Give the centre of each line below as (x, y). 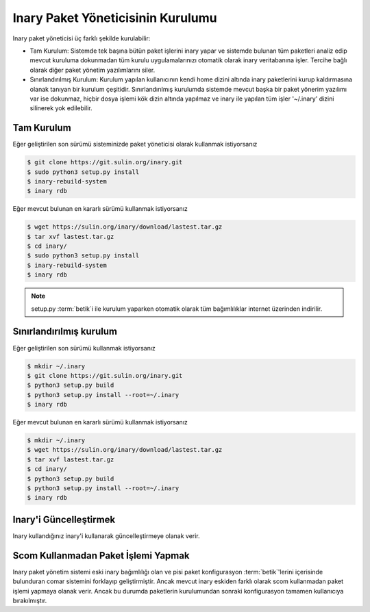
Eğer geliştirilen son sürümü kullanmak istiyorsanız (84, 348)
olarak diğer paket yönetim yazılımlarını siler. (92, 70)
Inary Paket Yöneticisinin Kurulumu (115, 18)
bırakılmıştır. (30, 600)
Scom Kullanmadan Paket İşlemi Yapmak (101, 556)
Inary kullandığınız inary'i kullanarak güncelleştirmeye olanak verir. (106, 536)
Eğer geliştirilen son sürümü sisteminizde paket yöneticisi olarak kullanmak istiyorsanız (135, 144)
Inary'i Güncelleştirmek (64, 519)
